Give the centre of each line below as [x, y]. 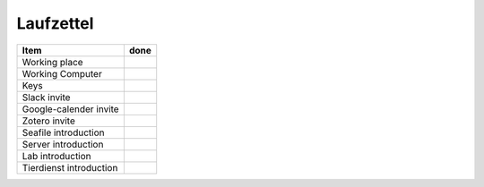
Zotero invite [49, 121]
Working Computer [62, 73]
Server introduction [63, 144]
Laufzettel [55, 23]
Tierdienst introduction [70, 167]
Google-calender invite [71, 109]
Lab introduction [56, 156]
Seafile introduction [63, 132]
